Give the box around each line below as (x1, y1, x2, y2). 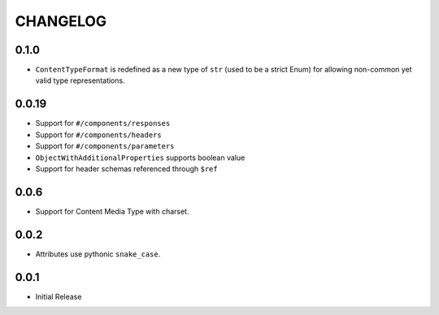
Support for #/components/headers (35, 130, 162, 140)
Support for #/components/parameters (35, 141, 175, 151)
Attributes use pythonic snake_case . (35, 248, 161, 259)
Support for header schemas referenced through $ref (35, 163, 219, 174)
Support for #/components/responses (35, 119, 171, 128)
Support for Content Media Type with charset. (35, 206, 189, 216)
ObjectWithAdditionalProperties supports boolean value (35, 153, 246, 162)
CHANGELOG (15, 12, 107, 30)
